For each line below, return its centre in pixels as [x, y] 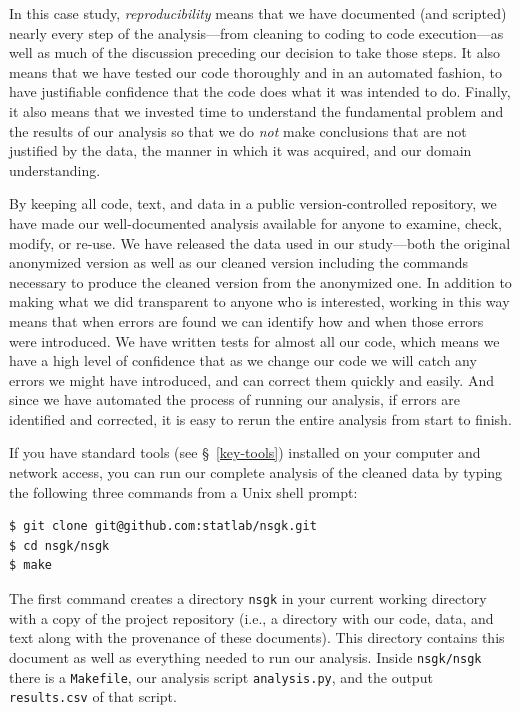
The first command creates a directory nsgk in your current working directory [248, 598]
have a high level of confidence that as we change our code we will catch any [243, 360]
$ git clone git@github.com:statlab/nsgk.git [163, 526]
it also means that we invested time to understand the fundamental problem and [256, 110]
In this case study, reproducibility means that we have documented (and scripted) [258, 13]
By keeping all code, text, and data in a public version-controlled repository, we [253, 203]
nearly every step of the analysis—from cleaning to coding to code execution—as [256, 32]
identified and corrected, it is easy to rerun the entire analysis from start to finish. [260, 418]
